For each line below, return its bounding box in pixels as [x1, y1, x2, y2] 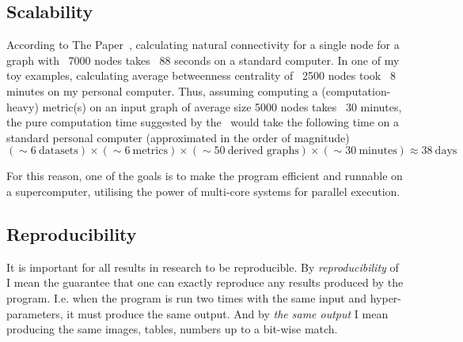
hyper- [370, 289, 402, 306]
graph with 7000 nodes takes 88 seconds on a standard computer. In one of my [6, 51, 400, 68]
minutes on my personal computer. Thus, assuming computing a [6, 82, 318, 99]
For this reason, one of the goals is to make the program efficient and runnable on [6, 167, 403, 184]
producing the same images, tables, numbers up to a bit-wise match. [6, 321, 338, 337]
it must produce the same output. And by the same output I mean [66, 305, 389, 321]
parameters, [6, 305, 63, 321]
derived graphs [227, 145, 299, 157]
